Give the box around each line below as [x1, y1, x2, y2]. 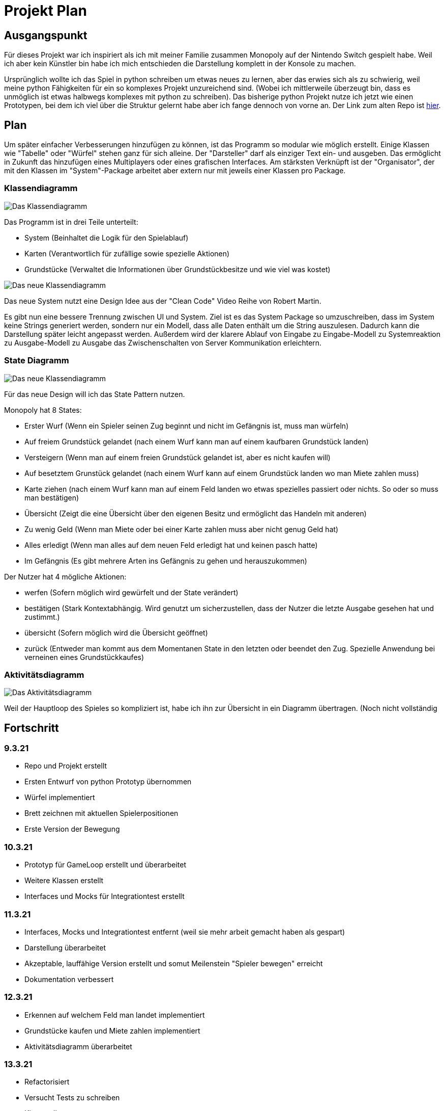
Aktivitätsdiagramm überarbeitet [24, 1042, 132, 1051]
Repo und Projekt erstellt [24, 761, 107, 771]
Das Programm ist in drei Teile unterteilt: [4, 217, 138, 226]
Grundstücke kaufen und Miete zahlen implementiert [24, 1026, 200, 1035]
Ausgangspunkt [4, 29, 87, 42]
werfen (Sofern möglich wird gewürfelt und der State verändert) [24, 588, 239, 597]
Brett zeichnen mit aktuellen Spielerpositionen [24, 809, 179, 818]
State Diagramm [4, 355, 69, 366]
